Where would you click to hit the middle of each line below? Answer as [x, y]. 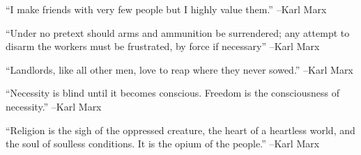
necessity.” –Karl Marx [54, 106]
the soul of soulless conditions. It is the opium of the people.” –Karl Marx [163, 144]
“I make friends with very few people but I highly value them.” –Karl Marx [166, 9]
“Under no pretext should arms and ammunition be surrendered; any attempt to [178, 32]
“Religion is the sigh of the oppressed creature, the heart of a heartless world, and [180, 130]
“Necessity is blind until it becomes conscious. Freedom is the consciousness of [172, 93]
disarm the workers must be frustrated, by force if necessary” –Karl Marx [163, 46]
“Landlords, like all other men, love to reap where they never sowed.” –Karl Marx [179, 69]
